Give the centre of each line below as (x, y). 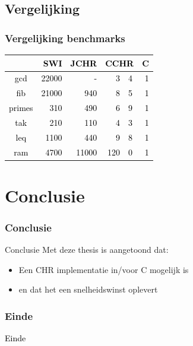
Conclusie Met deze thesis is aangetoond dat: (87, 250)
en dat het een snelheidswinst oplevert (88, 289)
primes (21, 108)
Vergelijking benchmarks (65, 38)
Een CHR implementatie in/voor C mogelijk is (104, 269)
